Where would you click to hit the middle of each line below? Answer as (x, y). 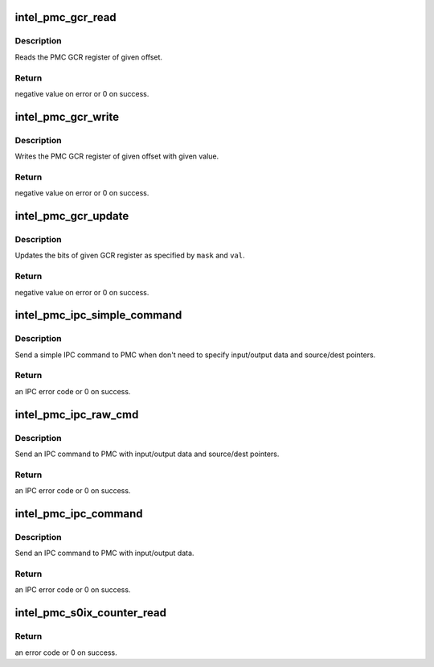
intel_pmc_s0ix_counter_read (90, 613)
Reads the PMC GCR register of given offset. (89, 57)
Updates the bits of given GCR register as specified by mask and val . (130, 255)
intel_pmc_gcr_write (67, 117)
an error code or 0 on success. (66, 653)
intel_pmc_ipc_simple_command (98, 315)
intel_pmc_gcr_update (72, 216)
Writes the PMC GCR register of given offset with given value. (117, 156)
